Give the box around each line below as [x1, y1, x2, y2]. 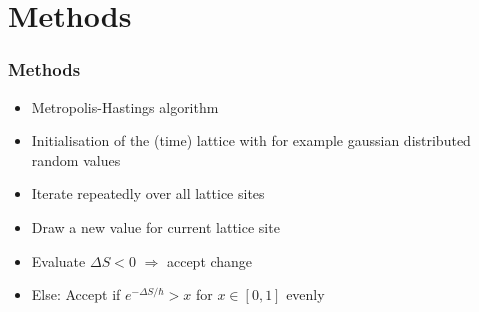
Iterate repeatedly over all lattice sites [31, 183, 265, 204]
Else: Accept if [31, 284, 121, 305]
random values [31, 149, 121, 170]
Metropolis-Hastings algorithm [31, 96, 219, 117]
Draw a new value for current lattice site [31, 216, 280, 237]
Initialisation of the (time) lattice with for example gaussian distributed [31, 130, 471, 151]
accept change [166, 250, 253, 271]
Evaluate [31, 250, 86, 271]
